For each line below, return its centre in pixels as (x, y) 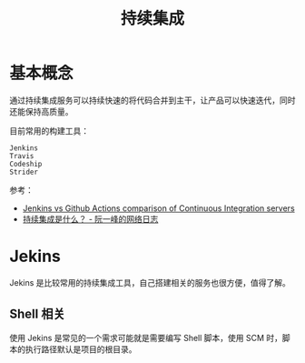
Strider (24, 172)
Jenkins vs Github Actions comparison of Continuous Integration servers (158, 208)
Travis (22, 156)
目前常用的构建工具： (49, 131)
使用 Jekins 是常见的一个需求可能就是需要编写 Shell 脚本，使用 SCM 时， (146, 338)
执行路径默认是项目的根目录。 (81, 349)
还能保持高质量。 (41, 111)
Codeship (26, 164)
